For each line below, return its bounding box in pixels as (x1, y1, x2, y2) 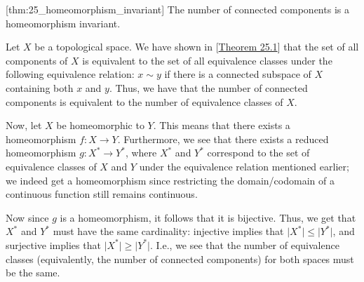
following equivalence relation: (6, 67, 135, 81)
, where (125, 145, 157, 160)
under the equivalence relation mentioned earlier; (139, 159, 349, 173)
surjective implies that (6, 237, 101, 252)
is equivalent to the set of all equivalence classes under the (82, 53, 332, 67)
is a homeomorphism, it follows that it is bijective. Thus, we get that (60, 210, 356, 224)
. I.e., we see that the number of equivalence (149, 237, 339, 252)
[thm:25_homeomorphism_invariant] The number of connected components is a (6, 2, 349, 16)
